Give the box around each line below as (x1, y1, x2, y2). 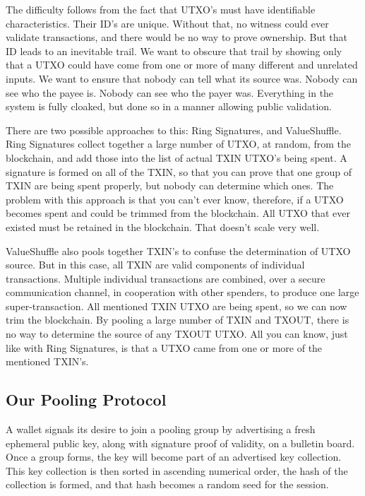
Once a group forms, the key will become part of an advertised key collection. (6, 449, 342, 464)
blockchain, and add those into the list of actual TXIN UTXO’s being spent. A (6, 150, 347, 165)
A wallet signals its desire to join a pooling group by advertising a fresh (6, 422, 316, 437)
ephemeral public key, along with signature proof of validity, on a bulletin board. (6, 435, 355, 450)
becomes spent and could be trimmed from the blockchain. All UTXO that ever (6, 206, 350, 220)
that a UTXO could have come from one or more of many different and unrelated (6, 57, 358, 72)
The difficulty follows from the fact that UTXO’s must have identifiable (6, 2, 316, 16)
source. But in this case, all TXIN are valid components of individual (6, 257, 305, 272)
